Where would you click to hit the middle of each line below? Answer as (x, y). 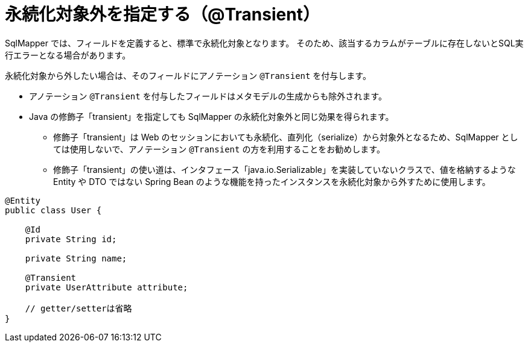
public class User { (53, 210)
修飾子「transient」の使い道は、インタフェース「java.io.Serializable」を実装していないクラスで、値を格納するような (285, 169)
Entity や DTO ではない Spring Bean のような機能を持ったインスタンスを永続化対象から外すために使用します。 (272, 181)
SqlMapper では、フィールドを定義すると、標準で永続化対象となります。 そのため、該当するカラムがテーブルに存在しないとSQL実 (264, 43)
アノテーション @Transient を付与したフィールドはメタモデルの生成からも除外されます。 (208, 96)
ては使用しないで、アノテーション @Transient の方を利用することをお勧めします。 (219, 149)
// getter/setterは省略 (78, 308)
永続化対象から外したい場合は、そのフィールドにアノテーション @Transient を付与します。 (188, 75)
